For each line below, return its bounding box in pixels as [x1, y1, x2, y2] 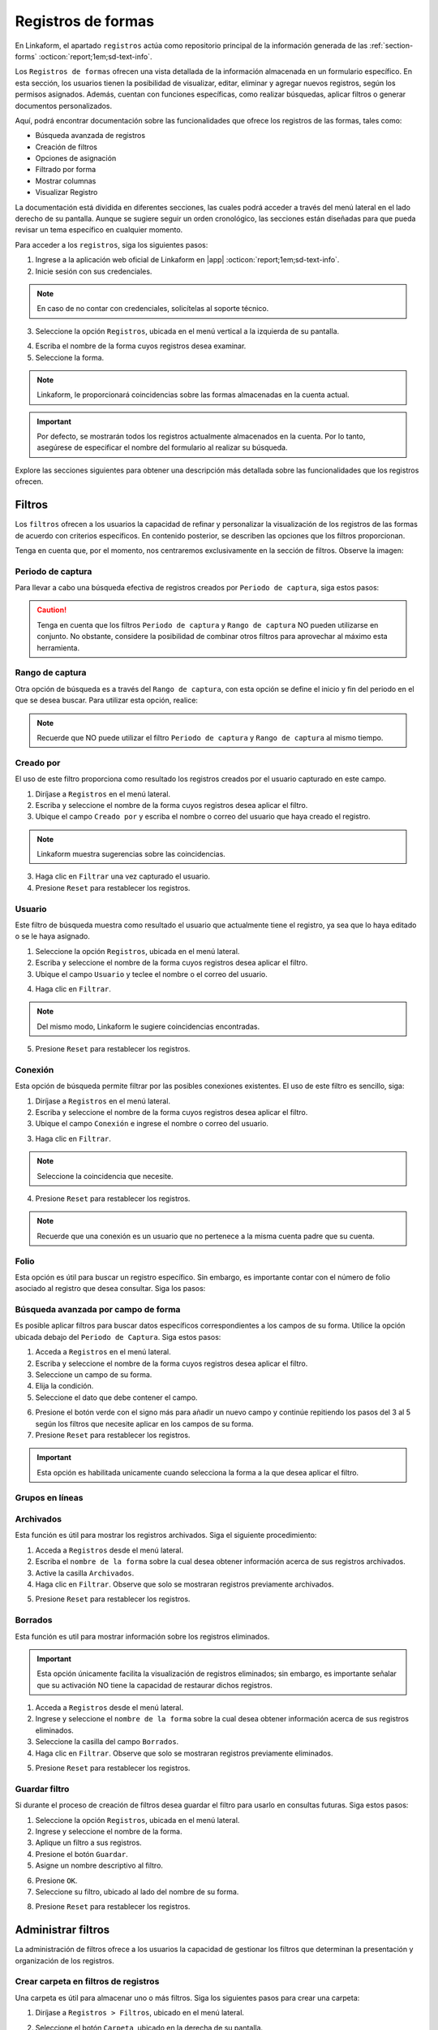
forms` [15, 51, 37, 61]
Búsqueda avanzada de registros [35, 131, 146, 140]
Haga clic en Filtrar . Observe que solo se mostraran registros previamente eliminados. [35, 1748, 333, 1758]
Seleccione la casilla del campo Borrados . [35, 1737, 179, 1747]
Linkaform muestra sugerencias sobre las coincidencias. [36, 849, 226, 859]
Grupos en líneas [15, 1492, 84, 1503]
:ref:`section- [369, 41, 414, 50]
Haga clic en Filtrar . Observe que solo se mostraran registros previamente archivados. [35, 1579, 334, 1589]
